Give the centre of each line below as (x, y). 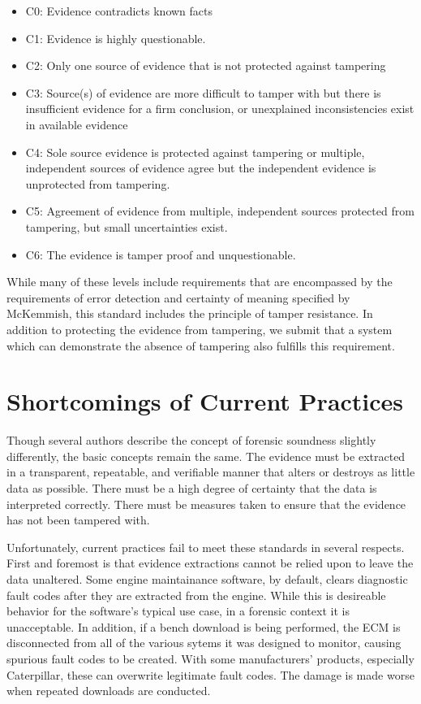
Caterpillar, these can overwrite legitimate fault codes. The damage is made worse (210, 674)
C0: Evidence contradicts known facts (119, 11)
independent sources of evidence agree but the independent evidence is (201, 168)
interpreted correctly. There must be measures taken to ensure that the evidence (206, 504)
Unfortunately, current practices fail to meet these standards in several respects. (206, 547)
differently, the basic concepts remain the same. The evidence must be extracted (206, 456)
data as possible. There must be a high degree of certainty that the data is (192, 488)
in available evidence (77, 124)
